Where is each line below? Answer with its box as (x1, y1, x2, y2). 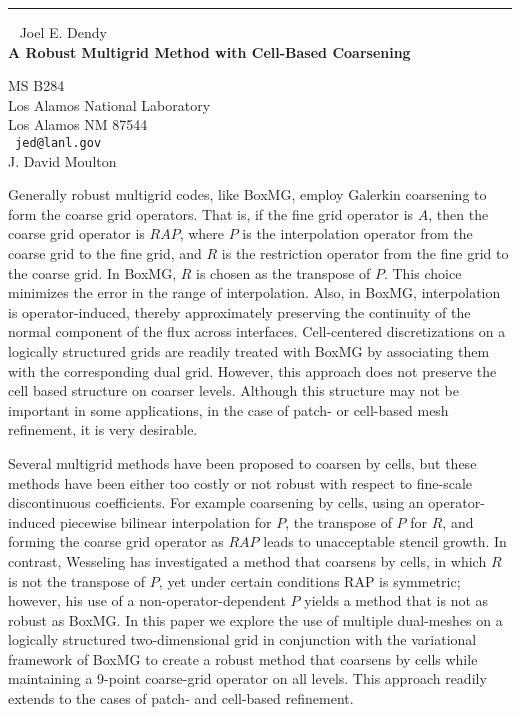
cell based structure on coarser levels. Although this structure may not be (8, 380, 460, 401)
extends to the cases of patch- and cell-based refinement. (8, 688, 354, 709)
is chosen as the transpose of (196, 262, 371, 283)
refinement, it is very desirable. (8, 419, 198, 440)
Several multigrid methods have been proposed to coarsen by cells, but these (8, 452, 477, 473)
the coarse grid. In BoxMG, (8, 262, 177, 283)
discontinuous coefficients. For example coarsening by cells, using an (8, 492, 424, 513)
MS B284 (8, 75, 65, 96)
